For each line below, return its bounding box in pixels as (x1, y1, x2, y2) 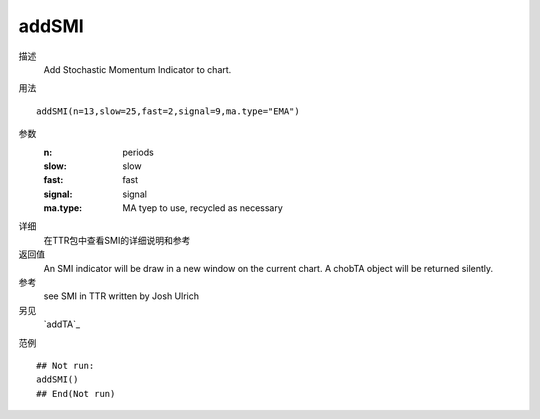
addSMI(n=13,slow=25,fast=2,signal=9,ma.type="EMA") (36, 105, 300, 117)
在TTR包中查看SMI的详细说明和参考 (43, 234, 191, 246)
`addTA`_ (43, 318, 80, 330)
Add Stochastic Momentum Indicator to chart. (43, 63, 232, 75)
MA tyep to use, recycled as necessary (122, 202, 284, 214)
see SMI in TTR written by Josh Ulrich (43, 290, 200, 302)
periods (122, 146, 154, 158)
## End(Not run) (36, 388, 116, 399)
